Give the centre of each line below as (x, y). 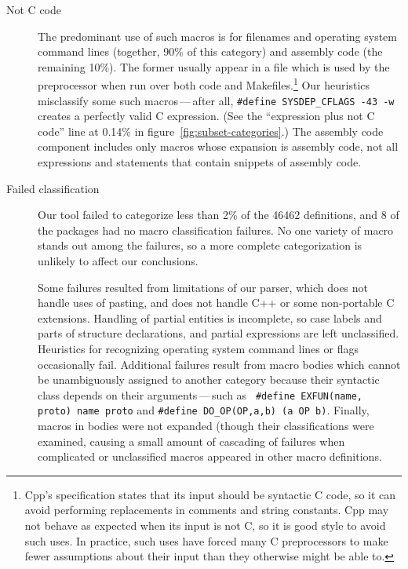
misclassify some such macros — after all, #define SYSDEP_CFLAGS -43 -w (216, 100)
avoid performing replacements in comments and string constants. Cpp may (207, 510)
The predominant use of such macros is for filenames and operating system (217, 36)
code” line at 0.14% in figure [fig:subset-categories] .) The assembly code (211, 131)
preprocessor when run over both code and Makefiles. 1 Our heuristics (204, 84)
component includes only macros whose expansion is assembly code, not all (218, 146)
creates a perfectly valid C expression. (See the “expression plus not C (206, 116)
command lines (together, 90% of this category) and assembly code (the (210, 51)
